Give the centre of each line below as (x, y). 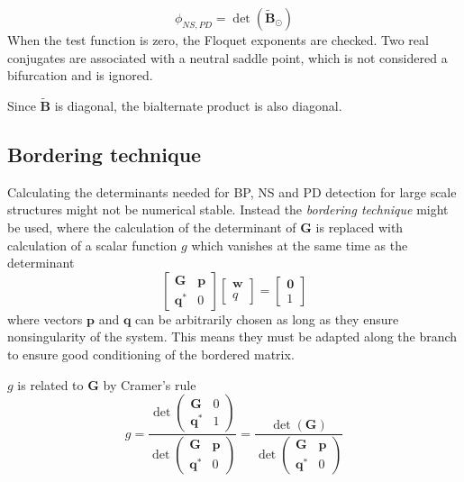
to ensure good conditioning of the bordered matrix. (151, 354)
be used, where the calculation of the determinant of (152, 227)
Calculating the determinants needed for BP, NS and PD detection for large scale (232, 191)
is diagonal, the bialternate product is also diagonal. (198, 105)
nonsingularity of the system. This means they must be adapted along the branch (232, 336)
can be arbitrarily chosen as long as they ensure (267, 318)
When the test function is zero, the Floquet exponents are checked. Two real (218, 40)
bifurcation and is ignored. (80, 75)
